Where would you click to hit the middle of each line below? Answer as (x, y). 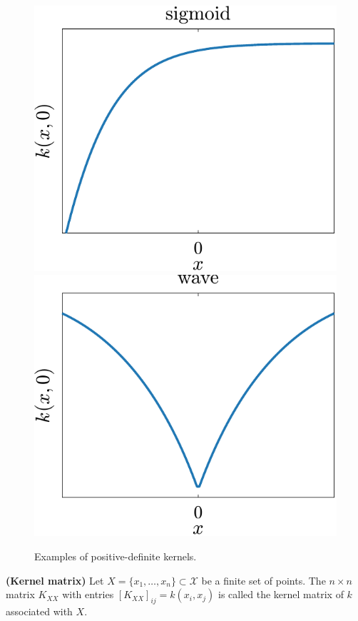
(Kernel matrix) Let (55, 580)
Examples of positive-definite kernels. (116, 556)
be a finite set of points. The (264, 580)
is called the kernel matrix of (281, 594)
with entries (88, 594)
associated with (39, 611)
